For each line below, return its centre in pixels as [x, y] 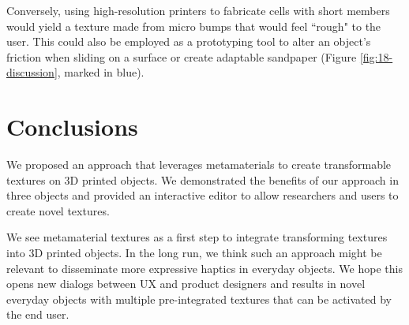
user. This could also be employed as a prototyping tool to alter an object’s [189, 41]
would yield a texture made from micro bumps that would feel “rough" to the [194, 26]
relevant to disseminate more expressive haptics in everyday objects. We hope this [204, 268]
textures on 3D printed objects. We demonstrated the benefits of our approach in [203, 179]
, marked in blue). [101, 72]
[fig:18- [376, 56]
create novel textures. [58, 210]
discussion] [32, 72]
